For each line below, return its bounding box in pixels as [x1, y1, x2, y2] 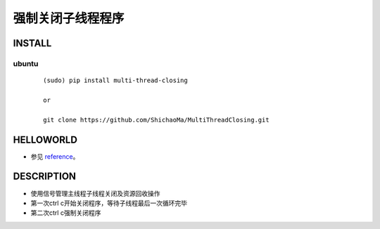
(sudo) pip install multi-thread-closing [43, 77, 188, 84]
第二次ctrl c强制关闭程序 [30, 209, 101, 217]
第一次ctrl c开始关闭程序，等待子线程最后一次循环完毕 [30, 199, 188, 207]
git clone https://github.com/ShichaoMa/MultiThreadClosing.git [43, 116, 270, 124]
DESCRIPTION [13, 171, 77, 183]
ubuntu [13, 58, 39, 68]
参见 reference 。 [30, 152, 80, 161]
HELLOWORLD [13, 133, 77, 145]
